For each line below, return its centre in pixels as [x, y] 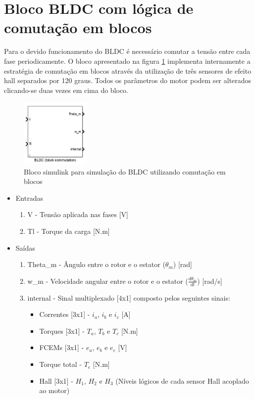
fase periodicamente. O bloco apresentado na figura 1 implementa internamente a [127, 61]
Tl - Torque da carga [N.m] [69, 231]
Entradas [29, 198]
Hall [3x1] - [56, 380]
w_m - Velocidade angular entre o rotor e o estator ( [108, 281]
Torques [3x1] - [62, 331]
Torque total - [60, 364]
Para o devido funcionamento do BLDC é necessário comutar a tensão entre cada [127, 51]
